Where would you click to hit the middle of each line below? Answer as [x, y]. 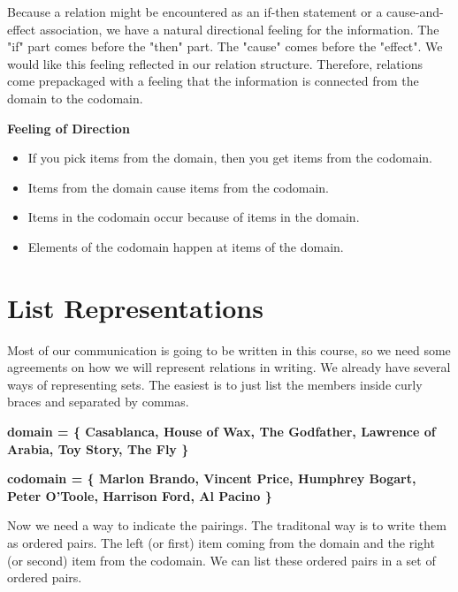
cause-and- [415, 11]
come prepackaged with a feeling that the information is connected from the [213, 81]
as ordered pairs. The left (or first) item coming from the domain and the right [221, 543]
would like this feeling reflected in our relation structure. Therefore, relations [215, 63]
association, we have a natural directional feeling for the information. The [239, 29]
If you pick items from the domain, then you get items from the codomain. [230, 158]
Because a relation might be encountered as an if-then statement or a [195, 11]
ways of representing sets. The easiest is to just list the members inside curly [215, 384]
